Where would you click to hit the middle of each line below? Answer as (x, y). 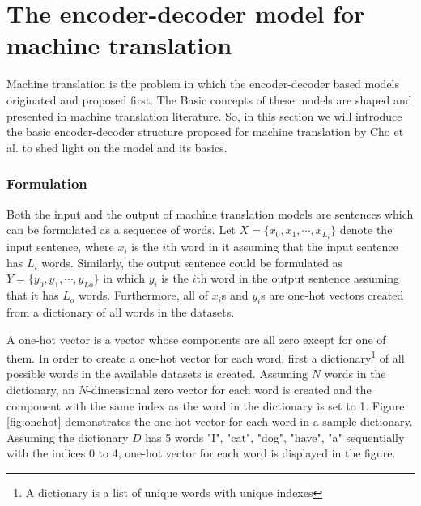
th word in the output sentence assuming (298, 278)
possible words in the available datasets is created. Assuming (157, 374)
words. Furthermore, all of (143, 295)
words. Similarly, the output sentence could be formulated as (192, 262)
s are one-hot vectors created (332, 295)
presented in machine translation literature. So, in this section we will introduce (204, 115)
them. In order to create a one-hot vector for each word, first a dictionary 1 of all (206, 357)
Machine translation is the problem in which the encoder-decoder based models (203, 84)
